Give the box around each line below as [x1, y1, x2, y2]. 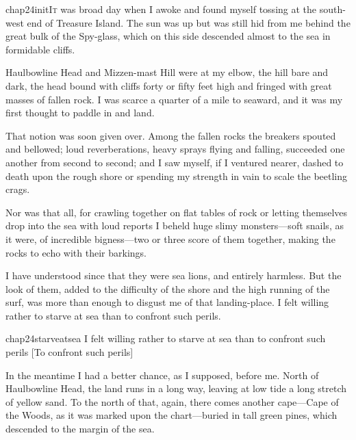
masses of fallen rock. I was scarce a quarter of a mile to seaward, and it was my [5, 92, 343, 106]
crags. [5, 182, 30, 196]
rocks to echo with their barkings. [5, 245, 147, 259]
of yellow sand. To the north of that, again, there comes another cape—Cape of [5, 394, 339, 409]
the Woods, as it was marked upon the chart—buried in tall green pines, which [5, 408, 338, 422]
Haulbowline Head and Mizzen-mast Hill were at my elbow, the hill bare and [5, 65, 329, 79]
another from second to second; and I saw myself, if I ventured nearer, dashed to [5, 155, 344, 169]
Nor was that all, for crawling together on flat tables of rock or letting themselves [5, 205, 348, 219]
